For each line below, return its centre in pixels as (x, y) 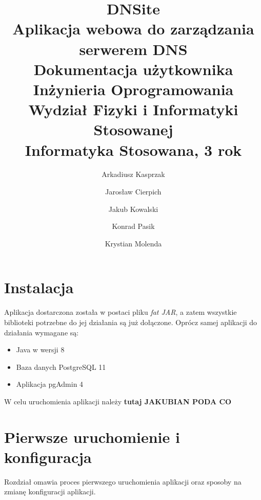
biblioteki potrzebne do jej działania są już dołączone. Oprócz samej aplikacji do (131, 322)
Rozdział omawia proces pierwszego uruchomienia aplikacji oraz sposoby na (123, 481)
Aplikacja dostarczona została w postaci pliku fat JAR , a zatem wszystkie (121, 312)
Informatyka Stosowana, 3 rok (133, 149)
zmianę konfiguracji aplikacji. (50, 492)
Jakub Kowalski (133, 209)
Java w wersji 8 (40, 350)
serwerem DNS (133, 49)
